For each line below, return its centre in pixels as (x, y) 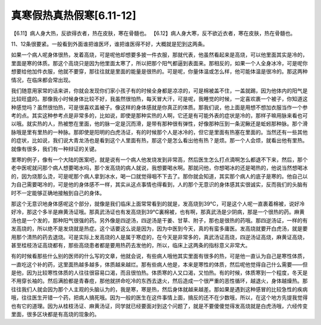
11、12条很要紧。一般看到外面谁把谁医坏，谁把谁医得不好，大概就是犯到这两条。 (109, 44)
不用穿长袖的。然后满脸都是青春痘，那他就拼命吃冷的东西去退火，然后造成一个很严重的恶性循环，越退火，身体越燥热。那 (159, 281)
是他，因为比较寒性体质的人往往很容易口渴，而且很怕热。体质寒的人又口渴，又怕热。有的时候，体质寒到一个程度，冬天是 (159, 273)
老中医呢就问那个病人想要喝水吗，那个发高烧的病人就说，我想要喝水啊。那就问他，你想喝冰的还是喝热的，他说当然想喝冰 (159, 168)
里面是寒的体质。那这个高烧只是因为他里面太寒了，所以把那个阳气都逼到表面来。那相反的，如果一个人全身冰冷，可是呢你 (159, 63)
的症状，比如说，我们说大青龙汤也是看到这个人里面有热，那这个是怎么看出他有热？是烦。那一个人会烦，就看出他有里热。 (159, 141)
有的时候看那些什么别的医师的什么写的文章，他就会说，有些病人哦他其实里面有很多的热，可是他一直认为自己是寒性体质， (159, 256)
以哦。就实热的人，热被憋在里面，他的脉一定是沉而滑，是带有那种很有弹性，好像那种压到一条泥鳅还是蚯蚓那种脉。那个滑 (159, 124)
